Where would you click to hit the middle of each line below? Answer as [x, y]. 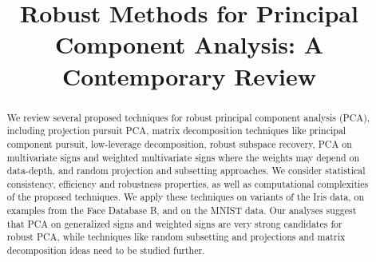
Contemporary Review [189, 75]
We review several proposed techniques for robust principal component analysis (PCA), [188, 117]
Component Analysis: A [189, 44]
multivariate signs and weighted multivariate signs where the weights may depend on [183, 157]
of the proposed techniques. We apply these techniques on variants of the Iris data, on [186, 197]
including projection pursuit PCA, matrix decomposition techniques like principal [176, 131]
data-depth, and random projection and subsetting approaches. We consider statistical [186, 171]
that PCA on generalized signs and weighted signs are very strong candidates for [174, 223]
